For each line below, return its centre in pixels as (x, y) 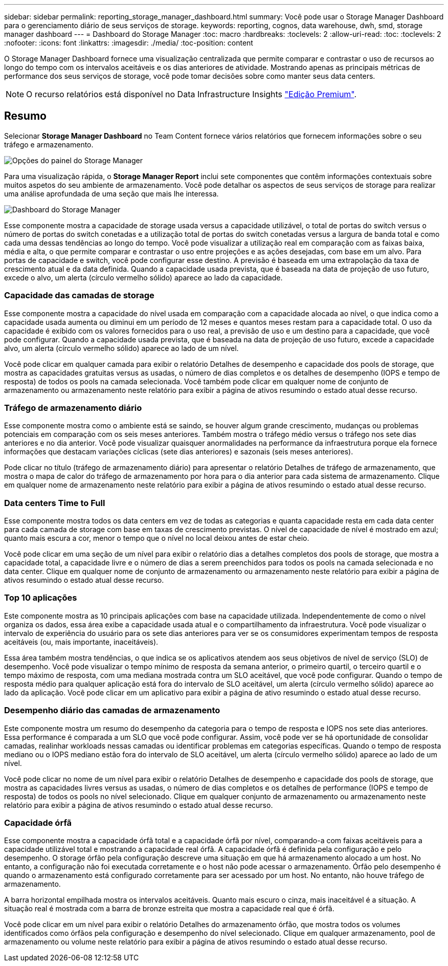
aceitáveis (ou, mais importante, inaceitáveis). (81, 642)
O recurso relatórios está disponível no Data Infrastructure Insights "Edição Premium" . (192, 94)
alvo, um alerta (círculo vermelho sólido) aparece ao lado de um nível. (121, 348)
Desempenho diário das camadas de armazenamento (112, 710)
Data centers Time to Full (55, 503)
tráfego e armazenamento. (49, 144)
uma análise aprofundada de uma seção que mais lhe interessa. (111, 193)
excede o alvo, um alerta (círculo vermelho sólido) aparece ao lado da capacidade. (143, 277)
